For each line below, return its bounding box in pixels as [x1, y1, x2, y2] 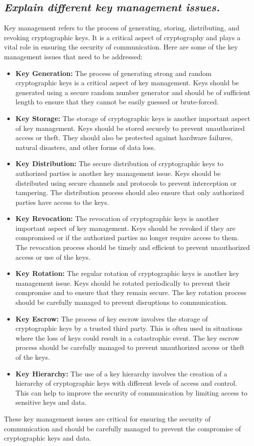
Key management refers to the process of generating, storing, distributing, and [4, 23, 239, 33]
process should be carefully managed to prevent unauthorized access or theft [15, 342, 245, 352]
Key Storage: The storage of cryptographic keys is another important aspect [15, 113, 251, 123]
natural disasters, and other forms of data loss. [15, 142, 156, 152]
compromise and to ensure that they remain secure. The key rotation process [15, 287, 247, 297]
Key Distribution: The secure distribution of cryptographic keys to [15, 158, 224, 169]
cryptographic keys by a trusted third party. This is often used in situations [15, 323, 243, 333]
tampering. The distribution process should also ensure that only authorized [15, 187, 244, 198]
